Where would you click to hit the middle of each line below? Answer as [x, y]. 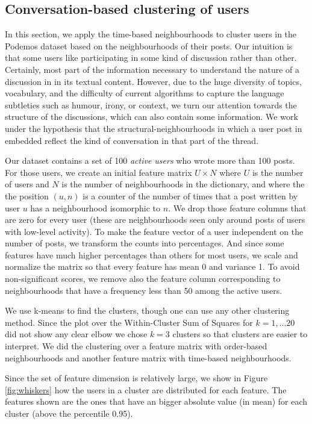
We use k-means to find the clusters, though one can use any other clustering [147, 310]
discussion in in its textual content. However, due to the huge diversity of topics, [153, 81]
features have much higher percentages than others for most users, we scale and [151, 254]
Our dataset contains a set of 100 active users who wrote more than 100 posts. [150, 161]
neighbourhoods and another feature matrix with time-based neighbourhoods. [148, 357]
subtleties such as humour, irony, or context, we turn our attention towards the [151, 104]
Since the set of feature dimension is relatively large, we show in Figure [136, 378]
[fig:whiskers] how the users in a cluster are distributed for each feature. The [146, 389]
